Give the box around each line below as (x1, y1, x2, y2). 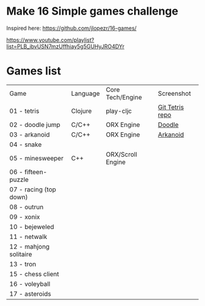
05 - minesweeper (9, 154, 64, 162)
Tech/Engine (106, 93, 142, 101)
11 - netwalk (9, 232, 48, 241)
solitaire (9, 250, 32, 258)
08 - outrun (9, 202, 44, 211)
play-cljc (106, 107, 132, 115)
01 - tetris (9, 107, 40, 115)
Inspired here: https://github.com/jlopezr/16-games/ (6, 24, 137, 32)
